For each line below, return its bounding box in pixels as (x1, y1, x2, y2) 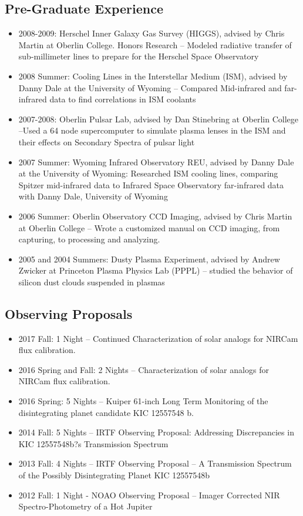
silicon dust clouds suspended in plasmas (18, 275, 165, 288)
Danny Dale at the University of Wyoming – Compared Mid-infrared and (18, 81, 282, 94)
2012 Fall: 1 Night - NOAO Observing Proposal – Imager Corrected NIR (18, 488, 280, 501)
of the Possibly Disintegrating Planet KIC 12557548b (18, 469, 210, 481)
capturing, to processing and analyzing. (18, 233, 160, 245)
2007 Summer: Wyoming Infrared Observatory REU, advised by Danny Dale (18, 155, 294, 168)
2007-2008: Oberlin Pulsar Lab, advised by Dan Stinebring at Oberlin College (18, 112, 298, 125)
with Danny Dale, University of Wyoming (18, 190, 168, 202)
